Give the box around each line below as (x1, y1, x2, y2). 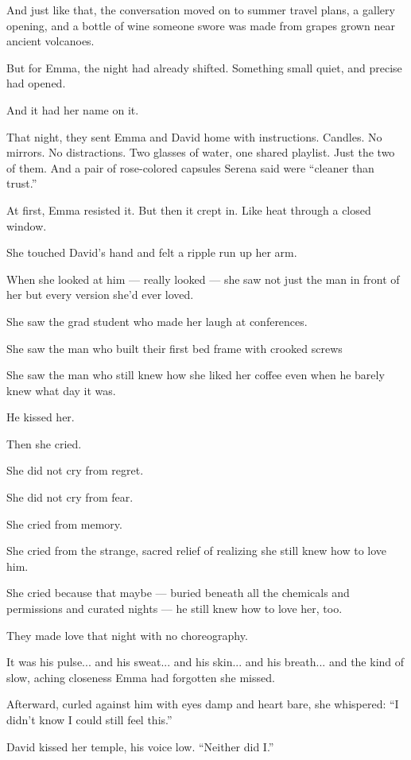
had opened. (6, 75, 66, 91)
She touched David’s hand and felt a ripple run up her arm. (6, 244, 297, 261)
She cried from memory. (6, 515, 122, 532)
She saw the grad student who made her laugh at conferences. (6, 312, 308, 329)
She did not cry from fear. (6, 489, 134, 506)
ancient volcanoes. (6, 33, 95, 49)
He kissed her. (6, 409, 75, 425)
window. (6, 217, 47, 234)
